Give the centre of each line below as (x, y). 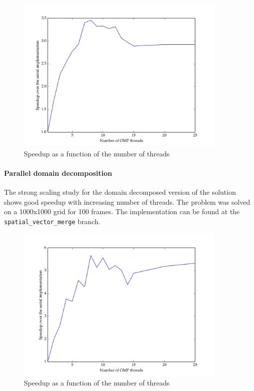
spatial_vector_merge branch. (52, 221)
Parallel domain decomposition (58, 173)
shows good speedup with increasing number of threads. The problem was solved (127, 201)
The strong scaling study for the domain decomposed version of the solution (120, 192)
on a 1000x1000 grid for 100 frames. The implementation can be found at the (122, 211)
